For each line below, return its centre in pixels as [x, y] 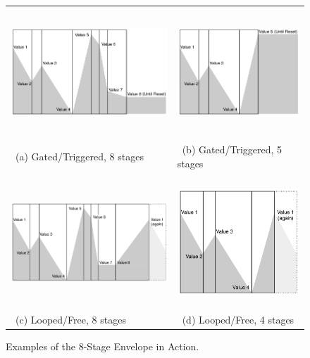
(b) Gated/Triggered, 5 [232, 149]
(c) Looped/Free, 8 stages [70, 319]
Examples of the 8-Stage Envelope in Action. [103, 346]
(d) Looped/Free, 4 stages [238, 319]
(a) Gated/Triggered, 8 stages [79, 156]
